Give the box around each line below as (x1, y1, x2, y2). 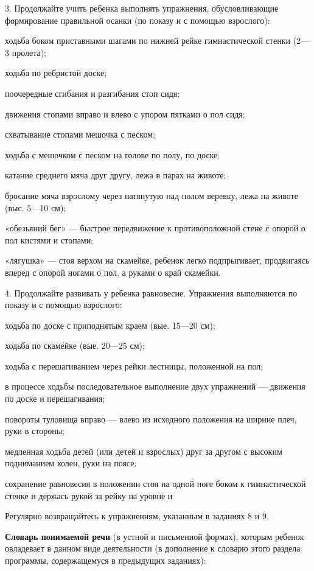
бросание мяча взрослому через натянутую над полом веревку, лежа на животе (5, 189, 298, 201)
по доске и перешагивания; (5, 392, 105, 405)
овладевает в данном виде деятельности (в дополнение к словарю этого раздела (5, 542, 301, 555)
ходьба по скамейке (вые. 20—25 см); (5, 339, 145, 352)
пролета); (12, 46, 47, 58)
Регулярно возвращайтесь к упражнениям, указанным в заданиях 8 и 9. (5, 510, 269, 522)
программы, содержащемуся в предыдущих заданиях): (5, 554, 206, 566)
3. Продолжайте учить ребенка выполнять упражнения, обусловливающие (5, 2, 279, 14)
